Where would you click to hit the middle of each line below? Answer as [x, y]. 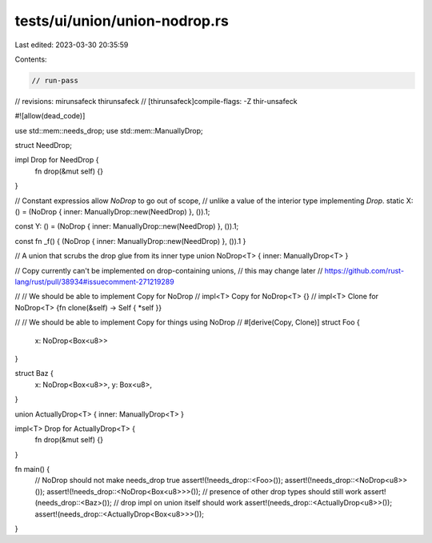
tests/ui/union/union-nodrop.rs [122, 21]
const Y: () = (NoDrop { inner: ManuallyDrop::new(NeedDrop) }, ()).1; [127, 226]
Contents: [31, 59]
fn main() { [32, 469]
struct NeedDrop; [43, 146]
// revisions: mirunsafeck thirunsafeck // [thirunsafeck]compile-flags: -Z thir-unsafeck [156, 101]
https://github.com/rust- [364, 270]
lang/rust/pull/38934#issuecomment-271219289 [95, 281]
